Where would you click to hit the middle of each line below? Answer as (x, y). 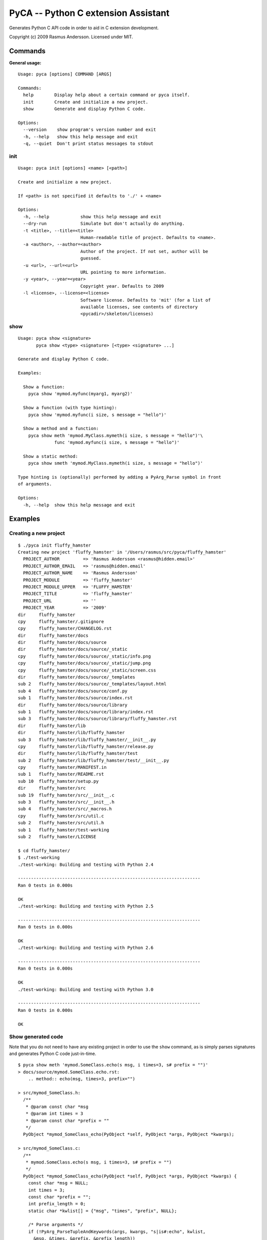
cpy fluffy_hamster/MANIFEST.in (62, 767)
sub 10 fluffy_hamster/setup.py (58, 781)
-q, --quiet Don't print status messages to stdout (88, 144)
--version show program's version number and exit (89, 130)
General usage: (25, 62)
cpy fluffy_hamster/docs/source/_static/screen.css (87, 670)
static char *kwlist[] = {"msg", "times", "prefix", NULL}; (103, 1211)
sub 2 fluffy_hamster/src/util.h (61, 823)
